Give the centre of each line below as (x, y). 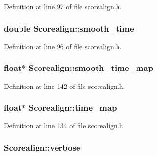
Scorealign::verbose (42, 147)
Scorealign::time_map (73, 108)
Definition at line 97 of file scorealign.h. (63, 6)
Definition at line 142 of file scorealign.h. (65, 86)
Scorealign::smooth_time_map (91, 68)
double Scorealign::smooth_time (69, 28)
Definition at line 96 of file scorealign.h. (63, 46)
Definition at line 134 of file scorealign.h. (65, 126)
